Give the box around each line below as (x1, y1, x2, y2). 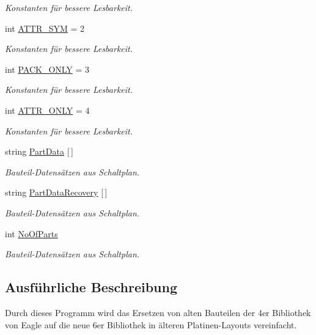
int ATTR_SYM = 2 (5, 21, 85, 34)
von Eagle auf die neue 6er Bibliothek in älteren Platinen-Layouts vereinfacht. (5, 318, 297, 331)
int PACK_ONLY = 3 (5, 62, 90, 75)
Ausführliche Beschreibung (5, 278, 177, 296)
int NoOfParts (5, 227, 58, 240)
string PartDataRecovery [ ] (5, 186, 108, 199)
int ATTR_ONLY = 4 (5, 103, 90, 116)
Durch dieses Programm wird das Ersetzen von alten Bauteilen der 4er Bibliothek (5, 306, 311, 318)
